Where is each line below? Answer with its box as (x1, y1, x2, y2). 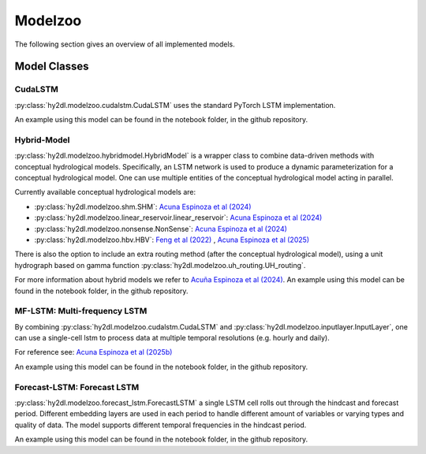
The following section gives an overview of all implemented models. (14, 39, 236, 49)
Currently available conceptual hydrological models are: (14, 188, 196, 197)
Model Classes (14, 60, 90, 73)
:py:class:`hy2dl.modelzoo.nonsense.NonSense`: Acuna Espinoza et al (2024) (34, 224, 288, 233)
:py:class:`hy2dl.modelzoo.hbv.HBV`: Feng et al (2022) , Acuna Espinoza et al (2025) (34, 235, 310, 244)
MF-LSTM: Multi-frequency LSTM (14, 306, 148, 317)
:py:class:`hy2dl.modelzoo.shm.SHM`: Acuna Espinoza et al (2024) (34, 202, 252, 211)
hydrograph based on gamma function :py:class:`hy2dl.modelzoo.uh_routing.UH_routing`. (14, 260, 306, 270)
